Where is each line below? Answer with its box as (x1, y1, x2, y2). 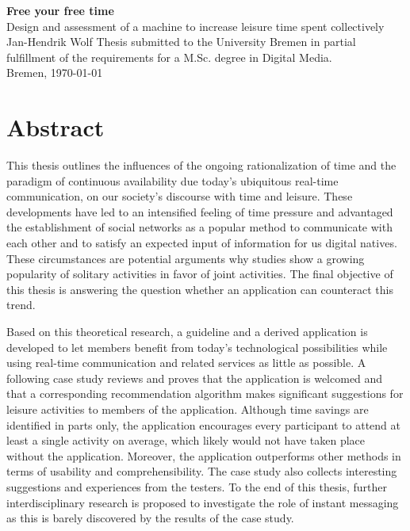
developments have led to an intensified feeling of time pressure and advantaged (6, 203, 393, 220)
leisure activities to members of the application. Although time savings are (6, 401, 369, 417)
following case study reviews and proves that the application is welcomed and (6, 369, 383, 386)
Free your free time (6, 2, 114, 18)
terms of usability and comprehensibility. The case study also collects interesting (6, 463, 397, 479)
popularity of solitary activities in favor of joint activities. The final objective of (6, 265, 393, 282)
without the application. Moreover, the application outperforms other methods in (6, 447, 401, 464)
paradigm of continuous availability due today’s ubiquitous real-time (6, 172, 339, 189)
